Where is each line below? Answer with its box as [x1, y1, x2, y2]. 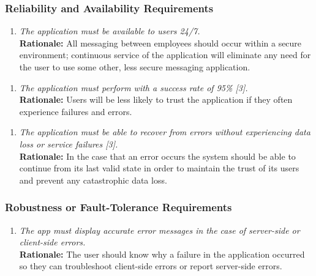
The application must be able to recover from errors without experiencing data [19, 125, 310, 138]
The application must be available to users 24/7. [19, 24, 200, 37]
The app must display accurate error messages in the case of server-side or [19, 223, 300, 236]
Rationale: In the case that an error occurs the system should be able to [19, 149, 296, 162]
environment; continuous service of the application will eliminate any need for [19, 48, 311, 61]
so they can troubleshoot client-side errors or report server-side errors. [19, 259, 282, 272]
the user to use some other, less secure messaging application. [19, 61, 250, 73]
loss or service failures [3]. [19, 137, 118, 150]
